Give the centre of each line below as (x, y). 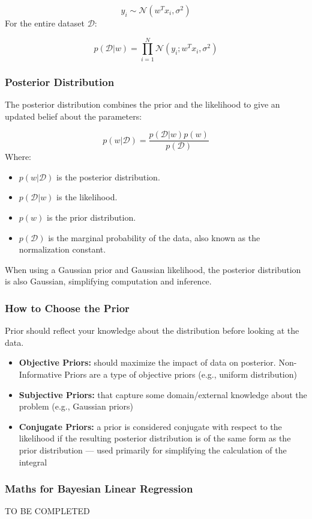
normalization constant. (62, 249)
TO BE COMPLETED (47, 511)
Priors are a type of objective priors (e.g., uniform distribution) (181, 374)
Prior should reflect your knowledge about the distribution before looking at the (152, 330)
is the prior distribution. (91, 217)
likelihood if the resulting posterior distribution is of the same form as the (155, 438)
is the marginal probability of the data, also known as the (154, 237)
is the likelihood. (87, 197)
